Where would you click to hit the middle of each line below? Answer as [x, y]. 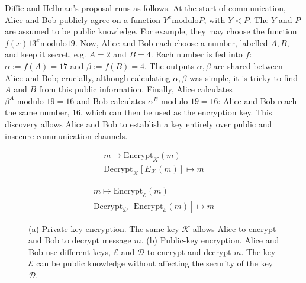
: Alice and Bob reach [257, 100]
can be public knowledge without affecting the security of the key [155, 263]
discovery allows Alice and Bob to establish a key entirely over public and [138, 123]
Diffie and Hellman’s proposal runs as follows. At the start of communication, [145, 8]
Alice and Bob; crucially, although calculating [88, 77]
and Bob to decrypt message [80, 240]
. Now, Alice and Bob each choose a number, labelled [171, 42]
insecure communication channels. [66, 135]
